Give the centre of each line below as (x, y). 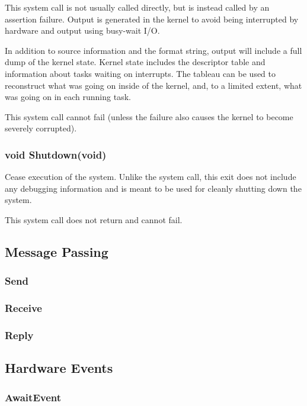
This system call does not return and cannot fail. (94, 219)
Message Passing (57, 251)
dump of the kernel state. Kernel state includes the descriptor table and (135, 62)
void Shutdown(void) (56, 154)
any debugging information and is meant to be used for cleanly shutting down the (153, 188)
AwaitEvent (33, 397)
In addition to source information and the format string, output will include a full (153, 50)
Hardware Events (59, 368)
